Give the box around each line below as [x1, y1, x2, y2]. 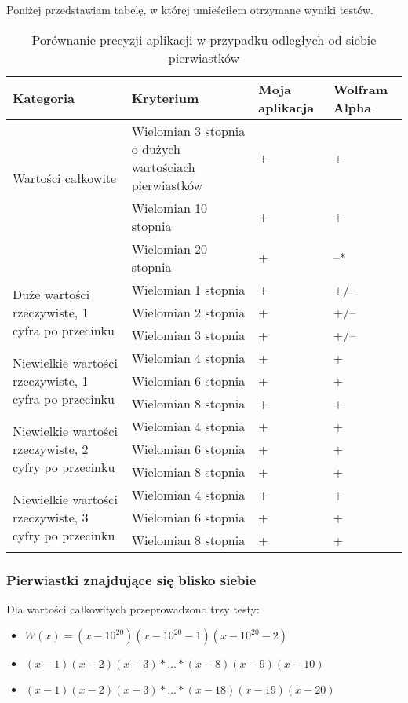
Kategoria [13, 89, 75, 108]
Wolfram [333, 79, 388, 98]
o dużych [131, 139, 180, 158]
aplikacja [258, 97, 315, 116]
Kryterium [131, 89, 199, 108]
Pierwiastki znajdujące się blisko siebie [6, 569, 257, 589]
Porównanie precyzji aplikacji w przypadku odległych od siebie [31, 30, 377, 49]
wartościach [131, 157, 195, 176]
